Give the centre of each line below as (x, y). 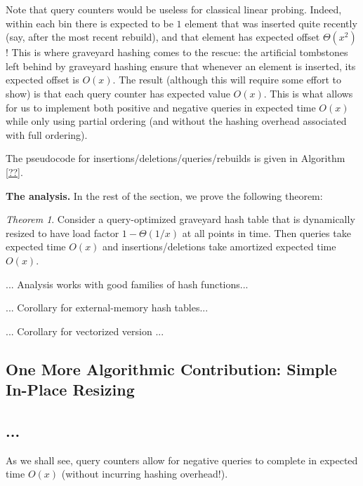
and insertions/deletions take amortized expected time (219, 247)
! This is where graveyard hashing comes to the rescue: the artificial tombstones (177, 52)
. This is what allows (308, 93)
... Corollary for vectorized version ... (85, 331)
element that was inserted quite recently (271, 23)
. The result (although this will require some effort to (227, 80)
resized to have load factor (62, 232)
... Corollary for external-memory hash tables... (107, 308)
